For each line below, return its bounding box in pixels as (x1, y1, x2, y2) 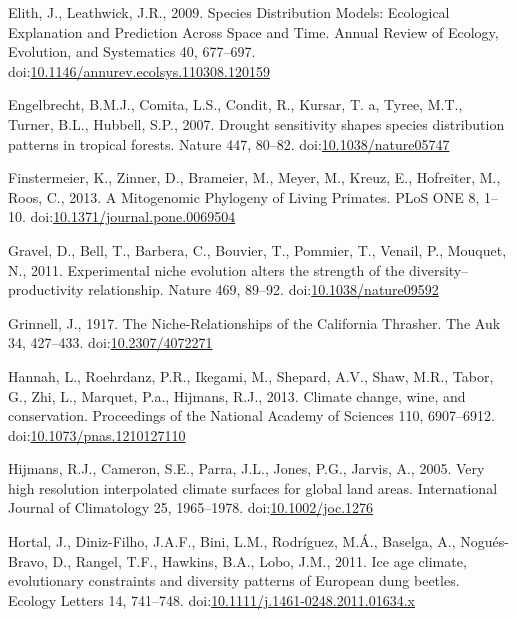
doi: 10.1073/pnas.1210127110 (8, 424, 186, 445)
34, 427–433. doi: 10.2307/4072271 (8, 332, 213, 353)
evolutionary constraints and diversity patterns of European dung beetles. (8, 570, 460, 591)
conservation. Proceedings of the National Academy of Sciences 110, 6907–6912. (8, 405, 495, 426)
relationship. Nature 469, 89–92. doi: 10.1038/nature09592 (88, 279, 439, 300)
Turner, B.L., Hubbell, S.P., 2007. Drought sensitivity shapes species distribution (8, 113, 505, 134)
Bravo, (8, 550, 48, 571)
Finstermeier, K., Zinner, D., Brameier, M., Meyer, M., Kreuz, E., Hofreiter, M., (8, 167, 501, 188)
